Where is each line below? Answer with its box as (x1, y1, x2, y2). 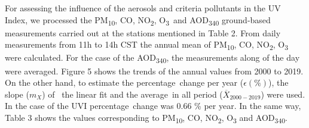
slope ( (5, 88, 29, 100)
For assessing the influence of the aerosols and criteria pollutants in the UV (5, 2, 281, 14)
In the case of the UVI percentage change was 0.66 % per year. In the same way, (5, 99, 301, 112)
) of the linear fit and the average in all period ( (42, 88, 223, 100)
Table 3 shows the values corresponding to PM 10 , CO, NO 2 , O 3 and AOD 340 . (5, 111, 287, 125)
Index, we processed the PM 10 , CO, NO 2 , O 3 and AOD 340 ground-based (5, 13, 271, 27)
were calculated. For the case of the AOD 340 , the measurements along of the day (5, 51, 300, 65)
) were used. (261, 88, 305, 100)
